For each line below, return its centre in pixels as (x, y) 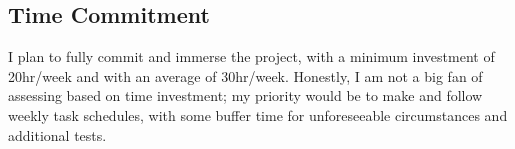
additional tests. (57, 134)
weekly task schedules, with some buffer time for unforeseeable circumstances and (258, 114)
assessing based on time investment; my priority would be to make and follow (245, 95)
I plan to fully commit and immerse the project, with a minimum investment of (251, 56)
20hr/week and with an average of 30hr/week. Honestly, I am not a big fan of (245, 75)
